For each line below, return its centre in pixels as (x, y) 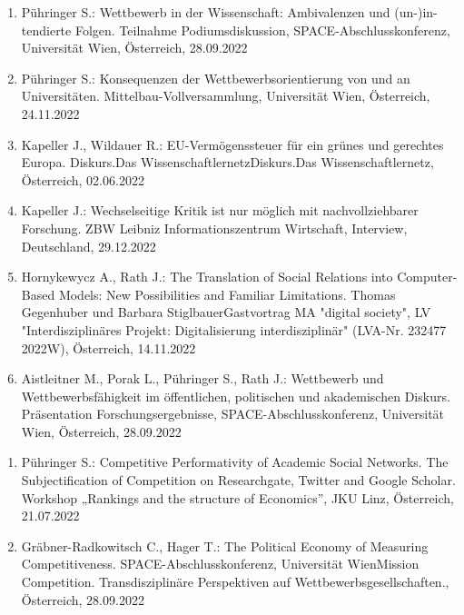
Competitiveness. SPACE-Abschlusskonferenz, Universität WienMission (220, 564)
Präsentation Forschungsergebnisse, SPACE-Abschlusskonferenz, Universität (233, 414)
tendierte (46, 30)
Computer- (427, 277)
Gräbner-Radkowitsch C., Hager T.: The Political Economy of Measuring (225, 546)
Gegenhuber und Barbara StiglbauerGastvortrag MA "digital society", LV (226, 312)
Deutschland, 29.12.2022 (89, 246)
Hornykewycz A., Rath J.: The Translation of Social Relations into (207, 277)
